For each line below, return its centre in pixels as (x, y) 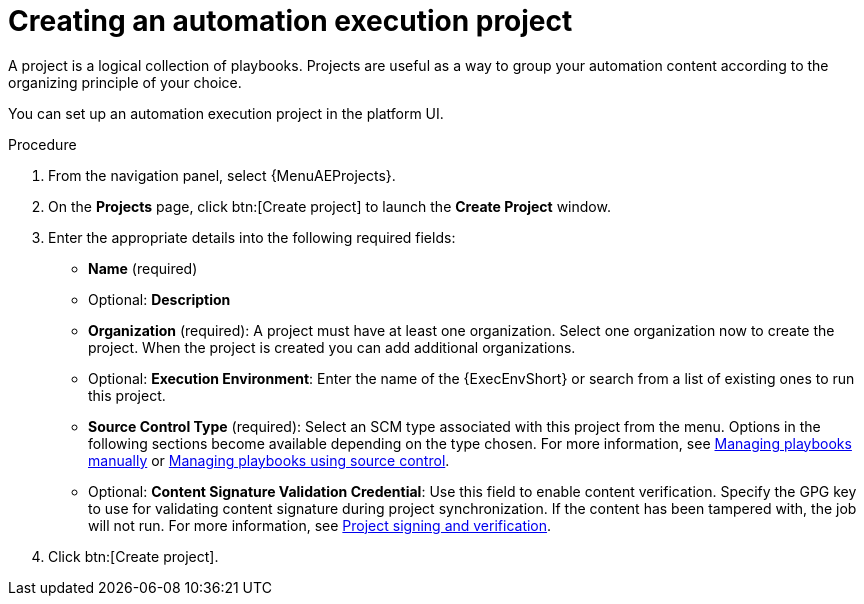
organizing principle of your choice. (125, 82)
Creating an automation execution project (290, 21)
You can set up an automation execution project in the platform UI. (226, 113)
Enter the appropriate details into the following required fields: (252, 237)
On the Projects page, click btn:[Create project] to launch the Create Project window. (329, 206)
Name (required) (143, 268)
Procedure (42, 144)
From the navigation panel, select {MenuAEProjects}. (222, 175)
